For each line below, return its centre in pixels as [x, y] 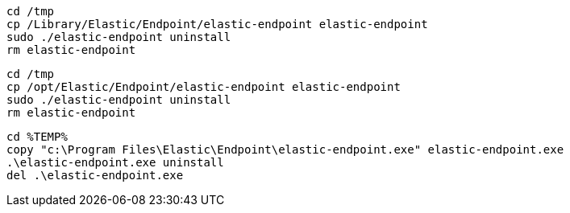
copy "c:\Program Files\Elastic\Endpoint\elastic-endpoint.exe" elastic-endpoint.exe [285, 150]
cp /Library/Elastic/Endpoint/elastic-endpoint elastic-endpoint [217, 24]
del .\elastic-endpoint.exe [95, 175]
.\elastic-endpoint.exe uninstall [115, 162]
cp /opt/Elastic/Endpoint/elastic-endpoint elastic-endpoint [204, 87]
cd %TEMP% [37, 137]
